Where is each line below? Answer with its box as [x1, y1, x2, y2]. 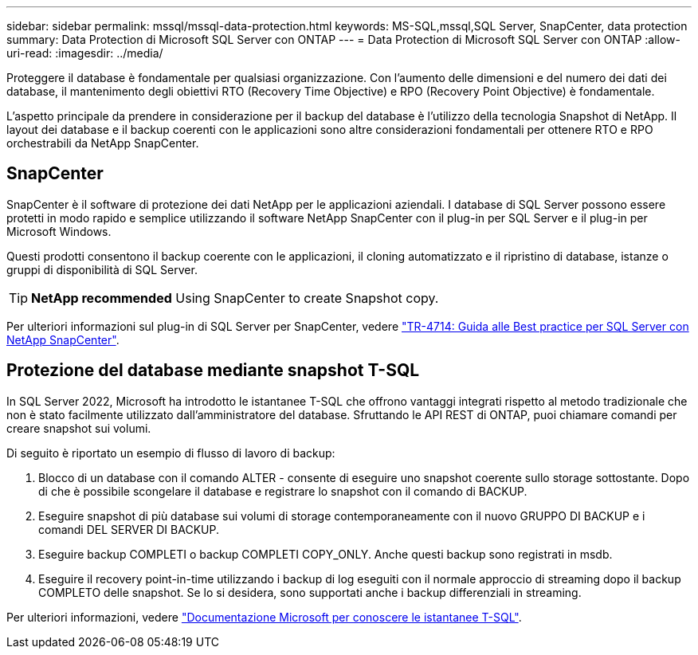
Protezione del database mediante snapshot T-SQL [6, 360, 420, 381]
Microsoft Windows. [6, 224, 112, 238]
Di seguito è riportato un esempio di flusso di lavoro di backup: [6, 445, 335, 460]
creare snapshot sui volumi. [6, 421, 151, 435]
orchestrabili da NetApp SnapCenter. [6, 136, 199, 150]
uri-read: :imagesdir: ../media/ [6, 46, 163, 60]
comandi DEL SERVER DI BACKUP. [38, 522, 219, 536]
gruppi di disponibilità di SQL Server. [6, 262, 198, 277]
